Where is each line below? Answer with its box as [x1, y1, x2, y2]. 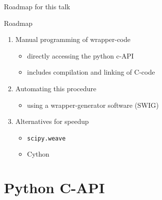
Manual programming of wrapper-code [15, 34, 131, 44]
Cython [27, 149, 50, 159]
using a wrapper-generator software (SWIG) [27, 100, 159, 110]
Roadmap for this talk [4, 1, 70, 11]
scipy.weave [27, 135, 66, 142]
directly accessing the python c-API [27, 50, 134, 60]
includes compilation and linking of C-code [27, 67, 155, 77]
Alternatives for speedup [15, 116, 89, 126]
